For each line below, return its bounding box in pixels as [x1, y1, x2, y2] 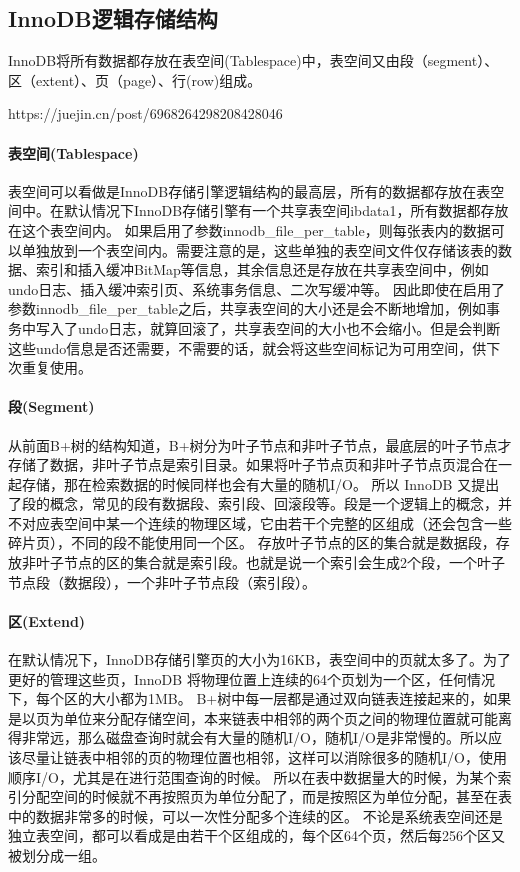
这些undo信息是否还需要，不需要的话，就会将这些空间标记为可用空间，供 [8, 337, 487, 358]
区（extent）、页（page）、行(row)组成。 [8, 69, 262, 90]
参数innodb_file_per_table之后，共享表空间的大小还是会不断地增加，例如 [8, 298, 487, 319]
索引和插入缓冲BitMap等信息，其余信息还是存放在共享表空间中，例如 [35, 259, 489, 280]
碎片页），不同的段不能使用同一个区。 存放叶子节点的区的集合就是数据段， [8, 532, 496, 553]
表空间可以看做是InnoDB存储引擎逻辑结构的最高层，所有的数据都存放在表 [8, 180, 491, 201]
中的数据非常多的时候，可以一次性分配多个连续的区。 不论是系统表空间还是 [8, 805, 503, 826]
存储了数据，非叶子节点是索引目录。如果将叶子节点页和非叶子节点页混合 [8, 454, 484, 475]
